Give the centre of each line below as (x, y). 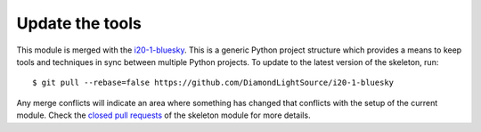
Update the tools (79, 23)
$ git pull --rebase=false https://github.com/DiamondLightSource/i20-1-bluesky (213, 83)
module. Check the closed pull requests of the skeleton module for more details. (163, 115)
